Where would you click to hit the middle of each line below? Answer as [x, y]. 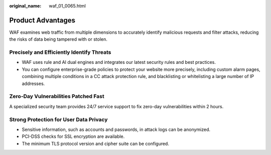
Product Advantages [42, 20]
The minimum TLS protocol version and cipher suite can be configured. [95, 143]
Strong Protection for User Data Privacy [58, 119]
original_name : [25, 6]
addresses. [33, 84]
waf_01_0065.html [67, 6]
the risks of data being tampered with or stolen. [58, 39]
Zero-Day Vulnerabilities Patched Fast [57, 97]
